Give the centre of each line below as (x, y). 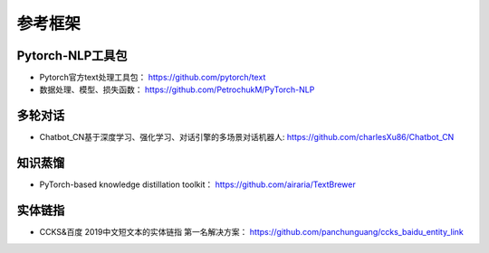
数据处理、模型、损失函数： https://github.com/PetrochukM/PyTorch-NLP (177, 89)
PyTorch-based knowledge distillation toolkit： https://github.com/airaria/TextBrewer (198, 184)
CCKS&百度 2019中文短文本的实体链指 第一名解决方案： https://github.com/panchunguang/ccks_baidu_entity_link (251, 232)
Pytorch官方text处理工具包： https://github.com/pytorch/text (153, 78)
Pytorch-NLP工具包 (72, 56)
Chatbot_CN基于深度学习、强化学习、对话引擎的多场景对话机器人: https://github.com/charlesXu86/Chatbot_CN (247, 137)
